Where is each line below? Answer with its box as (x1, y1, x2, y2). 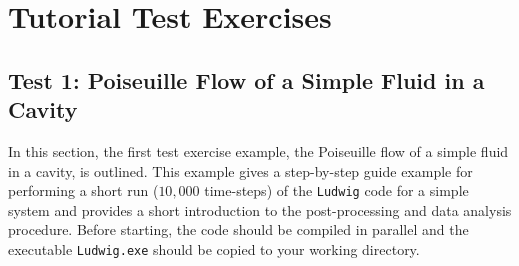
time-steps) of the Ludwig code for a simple (204, 180, 469, 201)
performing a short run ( (8, 180, 159, 201)
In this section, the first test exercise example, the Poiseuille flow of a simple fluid (8, 140, 509, 161)
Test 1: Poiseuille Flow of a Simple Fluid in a (8, 64, 485, 95)
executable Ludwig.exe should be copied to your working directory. (8, 239, 420, 259)
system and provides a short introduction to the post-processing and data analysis (8, 199, 512, 220)
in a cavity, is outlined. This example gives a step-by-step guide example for (8, 160, 473, 181)
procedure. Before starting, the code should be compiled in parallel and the (8, 219, 469, 240)
